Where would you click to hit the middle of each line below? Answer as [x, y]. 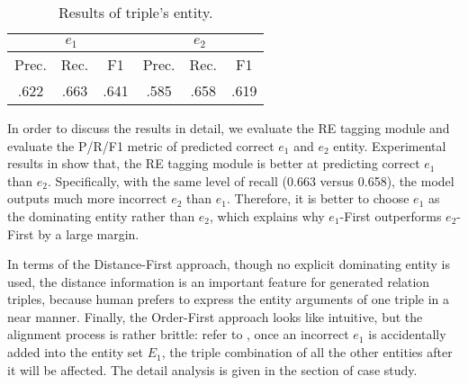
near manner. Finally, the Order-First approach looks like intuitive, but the [215, 316]
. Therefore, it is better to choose [318, 198]
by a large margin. [89, 233]
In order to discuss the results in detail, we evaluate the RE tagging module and [229, 127]
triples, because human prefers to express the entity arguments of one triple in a [229, 299]
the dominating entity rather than [101, 215]
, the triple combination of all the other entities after [307, 352]
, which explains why [267, 215]
